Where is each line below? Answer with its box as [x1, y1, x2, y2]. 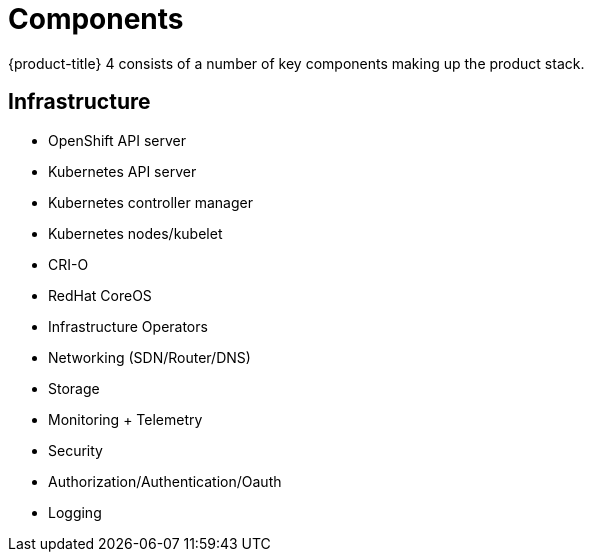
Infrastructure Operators [48, 317, 208, 335]
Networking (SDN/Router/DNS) [48, 348, 251, 366]
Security [48, 441, 103, 459]
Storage [48, 379, 100, 397]
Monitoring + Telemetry [48, 410, 203, 428]
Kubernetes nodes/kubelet [48, 224, 223, 242]
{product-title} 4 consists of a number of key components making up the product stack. [8, 54, 585, 72]
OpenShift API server [48, 131, 186, 149]
